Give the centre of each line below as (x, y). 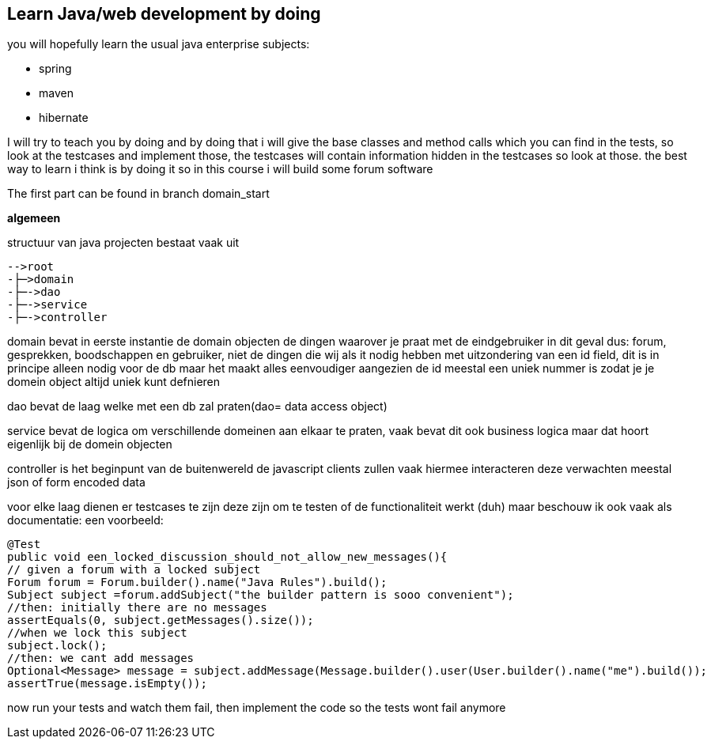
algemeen (34, 218)
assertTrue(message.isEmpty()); (107, 684)
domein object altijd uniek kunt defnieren (114, 382)
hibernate (64, 118)
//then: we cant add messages (101, 658)
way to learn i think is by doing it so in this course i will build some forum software (220, 169)
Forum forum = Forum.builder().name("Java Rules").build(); (197, 582)
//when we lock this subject (97, 633)
